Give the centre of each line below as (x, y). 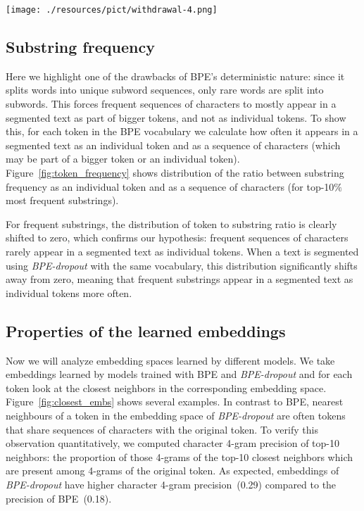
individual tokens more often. (69, 292)
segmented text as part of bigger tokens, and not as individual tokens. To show (176, 117)
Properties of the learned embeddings (146, 330)
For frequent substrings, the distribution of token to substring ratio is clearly (171, 223)
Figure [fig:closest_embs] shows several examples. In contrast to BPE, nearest (175, 402)
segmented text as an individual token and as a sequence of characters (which (173, 145)
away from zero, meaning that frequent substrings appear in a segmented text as (180, 279)
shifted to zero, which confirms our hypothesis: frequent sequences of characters (177, 238)
